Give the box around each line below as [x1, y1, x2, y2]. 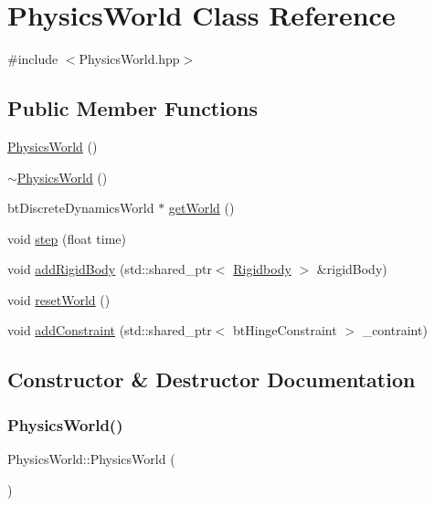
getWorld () [168, 198, 235, 217]
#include [7, 49, 58, 69]
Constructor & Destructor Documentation [7, 365, 416, 394]
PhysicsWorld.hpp [79, 49, 180, 69]
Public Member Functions [7, 94, 258, 122]
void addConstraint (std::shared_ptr [7, 321, 212, 340]
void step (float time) [7, 228, 126, 248]
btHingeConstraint [232, 321, 337, 340]
